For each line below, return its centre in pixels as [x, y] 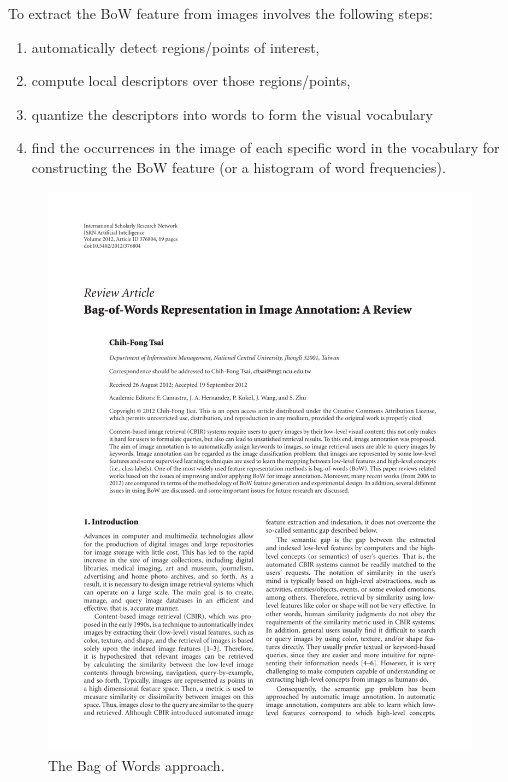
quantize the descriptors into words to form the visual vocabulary [232, 113]
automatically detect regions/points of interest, [175, 46]
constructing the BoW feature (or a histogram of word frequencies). [238, 166]
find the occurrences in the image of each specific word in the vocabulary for [265, 147]
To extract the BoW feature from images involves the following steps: [220, 13]
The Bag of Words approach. [136, 764]
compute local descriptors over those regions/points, [191, 80]
